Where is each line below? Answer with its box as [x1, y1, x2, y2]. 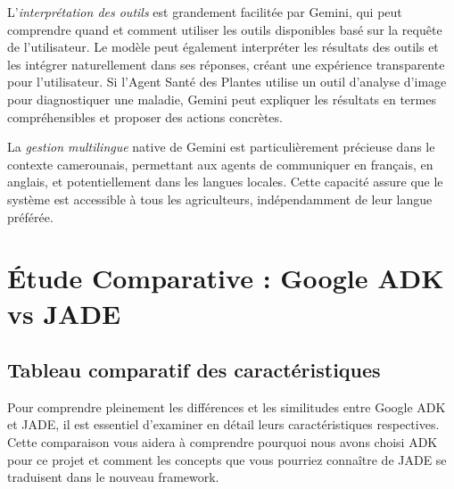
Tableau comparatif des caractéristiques [7, 356, 381, 384]
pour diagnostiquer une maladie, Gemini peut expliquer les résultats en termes [7, 89, 436, 108]
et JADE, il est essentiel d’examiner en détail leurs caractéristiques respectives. [7, 415, 440, 434]
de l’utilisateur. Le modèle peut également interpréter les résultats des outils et [7, 37, 439, 56]
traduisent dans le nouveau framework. [7, 468, 219, 486]
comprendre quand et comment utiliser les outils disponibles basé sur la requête [7, 20, 442, 38]
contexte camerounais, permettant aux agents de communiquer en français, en [7, 154, 433, 173]
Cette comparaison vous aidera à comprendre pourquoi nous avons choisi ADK [7, 433, 438, 452]
